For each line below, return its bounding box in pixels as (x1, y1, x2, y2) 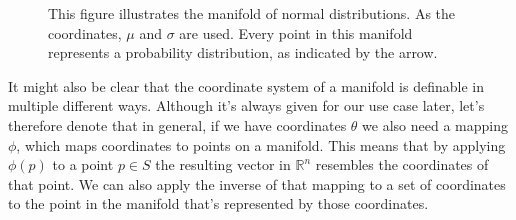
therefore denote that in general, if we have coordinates (8, 114, 347, 135)
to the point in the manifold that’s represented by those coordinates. (8, 193, 429, 214)
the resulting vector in (155, 154, 291, 175)
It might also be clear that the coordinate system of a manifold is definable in (8, 75, 484, 96)
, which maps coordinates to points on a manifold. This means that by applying (16, 134, 506, 155)
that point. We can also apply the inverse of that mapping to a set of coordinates (8, 173, 506, 194)
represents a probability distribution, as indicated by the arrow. (48, 42, 438, 63)
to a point (52, 154, 114, 175)
